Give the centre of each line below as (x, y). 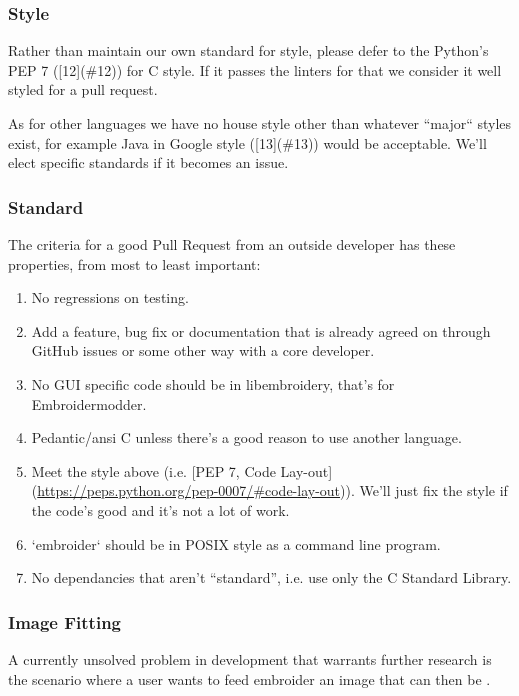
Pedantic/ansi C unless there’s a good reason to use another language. (246, 437)
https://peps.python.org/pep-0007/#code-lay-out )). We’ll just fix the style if (272, 490)
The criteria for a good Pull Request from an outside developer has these (232, 244)
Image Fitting (65, 621)
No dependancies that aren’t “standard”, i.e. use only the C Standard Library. (271, 577)
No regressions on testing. (110, 297)
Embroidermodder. (89, 403)
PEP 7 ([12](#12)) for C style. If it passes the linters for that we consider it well (255, 69)
